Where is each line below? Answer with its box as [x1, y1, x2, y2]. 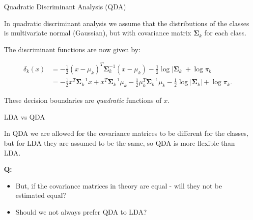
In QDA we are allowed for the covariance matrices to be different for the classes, [4, 128, 249, 138]
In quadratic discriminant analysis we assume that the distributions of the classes [4, 18, 249, 28]
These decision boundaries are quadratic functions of [4, 95, 162, 105]
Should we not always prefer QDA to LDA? [15, 206, 147, 217]
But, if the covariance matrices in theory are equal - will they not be [15, 180, 222, 190]
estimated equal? [15, 190, 66, 200]
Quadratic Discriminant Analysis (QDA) [4, 1, 126, 11]
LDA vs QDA [4, 111, 45, 122]
